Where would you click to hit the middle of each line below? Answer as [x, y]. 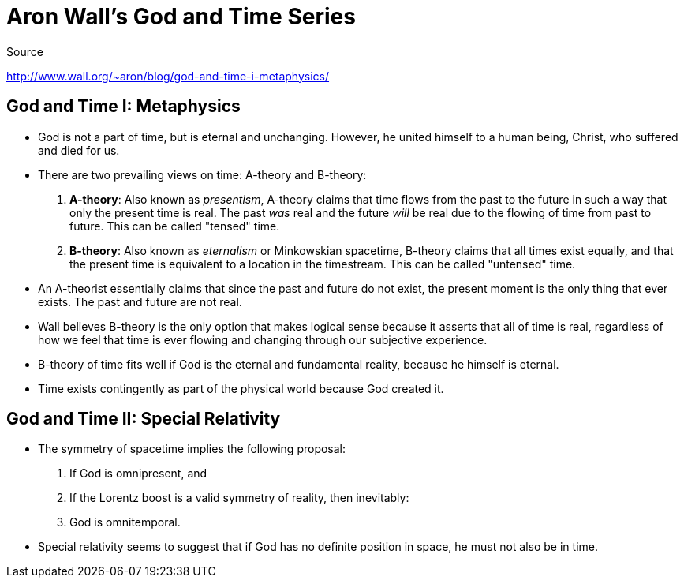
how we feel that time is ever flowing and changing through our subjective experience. [263, 339]
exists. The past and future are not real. [140, 301]
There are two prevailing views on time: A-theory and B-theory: [202, 174]
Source [25, 51]
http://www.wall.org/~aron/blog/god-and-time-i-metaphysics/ [168, 76]
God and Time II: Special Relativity [144, 419]
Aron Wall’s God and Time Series [181, 17]
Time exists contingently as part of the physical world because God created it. [241, 388]
